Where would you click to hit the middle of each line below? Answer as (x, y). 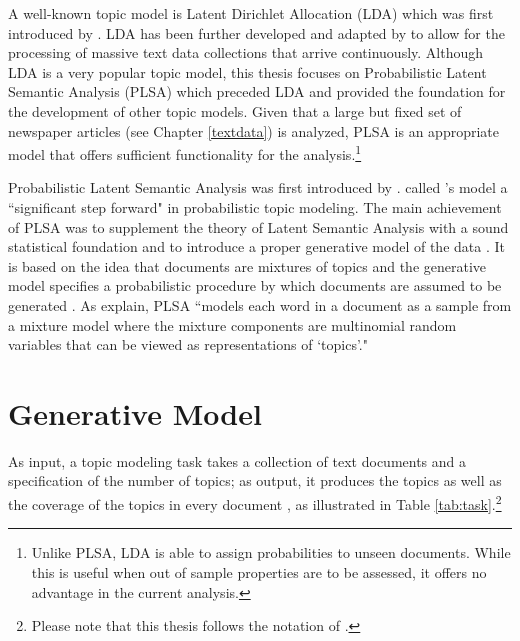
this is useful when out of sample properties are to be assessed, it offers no (259, 571)
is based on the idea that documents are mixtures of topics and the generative (247, 265)
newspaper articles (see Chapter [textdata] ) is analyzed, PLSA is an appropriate (253, 130)
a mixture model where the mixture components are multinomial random (232, 324)
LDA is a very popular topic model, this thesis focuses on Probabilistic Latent (247, 71)
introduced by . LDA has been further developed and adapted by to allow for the (256, 32)
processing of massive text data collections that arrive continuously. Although (246, 52)
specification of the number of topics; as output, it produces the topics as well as (255, 480)
